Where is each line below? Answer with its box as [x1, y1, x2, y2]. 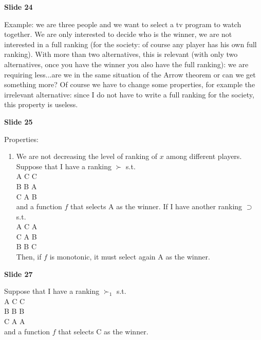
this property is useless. [4, 99, 78, 110]
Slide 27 [4, 268, 33, 279]
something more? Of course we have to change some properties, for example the [4, 79, 255, 90]
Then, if [16, 251, 42, 262]
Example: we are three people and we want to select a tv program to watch [4, 18, 241, 29]
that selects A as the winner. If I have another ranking [70, 201, 243, 212]
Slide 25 [4, 116, 33, 127]
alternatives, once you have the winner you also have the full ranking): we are [4, 58, 249, 69]
